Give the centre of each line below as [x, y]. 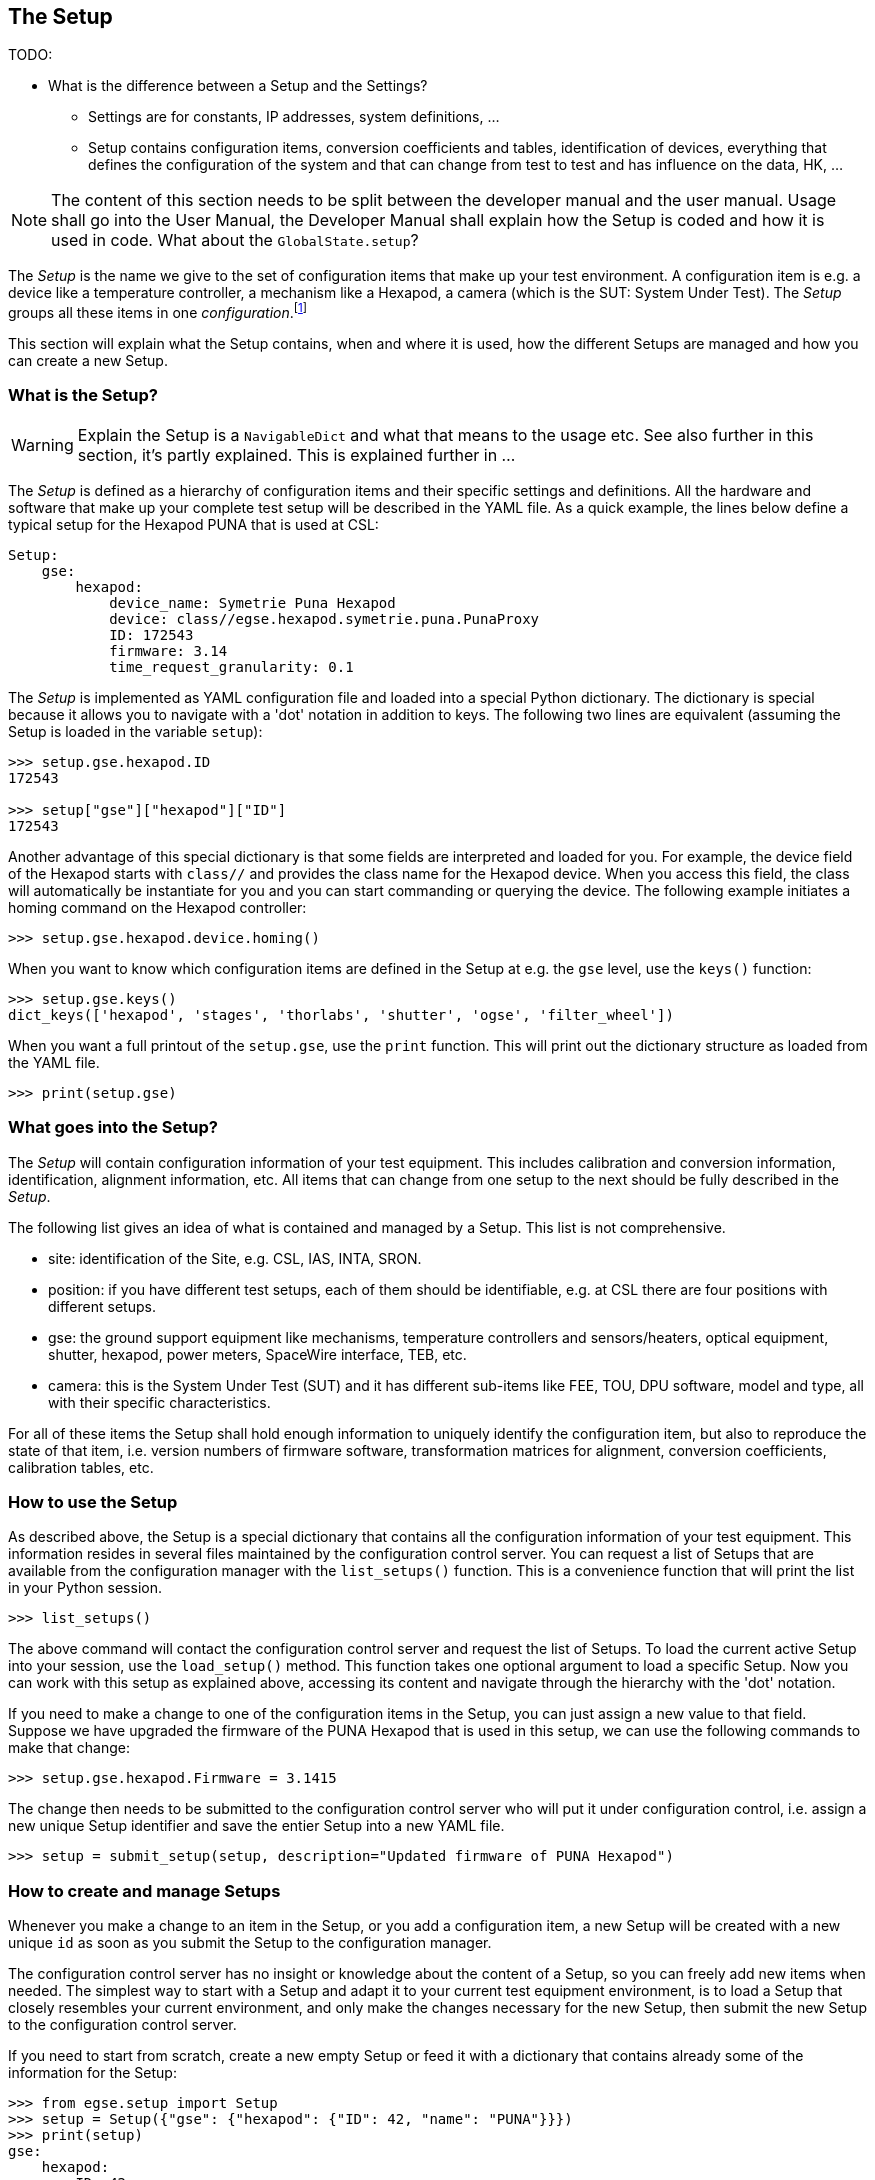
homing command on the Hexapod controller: [157, 907]
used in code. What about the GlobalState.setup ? [235, 240]
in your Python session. [85, 1588]
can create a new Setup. [88, 361]
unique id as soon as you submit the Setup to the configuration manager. [250, 1943]
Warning [42, 444]
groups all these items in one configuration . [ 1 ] [158, 311]
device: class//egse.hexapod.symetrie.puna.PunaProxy [324, 618]
